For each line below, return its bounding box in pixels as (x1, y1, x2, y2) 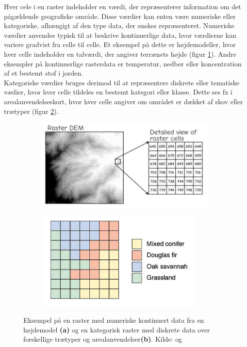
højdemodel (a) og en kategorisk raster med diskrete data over (23, 324, 210, 334)
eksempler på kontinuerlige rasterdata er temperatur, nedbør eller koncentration (4, 58, 242, 68)
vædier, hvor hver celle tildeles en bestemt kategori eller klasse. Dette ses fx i (4, 87, 232, 97)
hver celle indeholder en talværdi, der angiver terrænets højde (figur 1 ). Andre (4, 48, 236, 59)
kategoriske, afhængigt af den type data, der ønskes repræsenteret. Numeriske (4, 20, 235, 31)
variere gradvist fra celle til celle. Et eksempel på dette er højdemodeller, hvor (4, 39, 236, 49)
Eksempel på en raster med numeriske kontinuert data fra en (23, 315, 204, 325)
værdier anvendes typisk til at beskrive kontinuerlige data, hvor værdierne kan (4, 30, 236, 40)
